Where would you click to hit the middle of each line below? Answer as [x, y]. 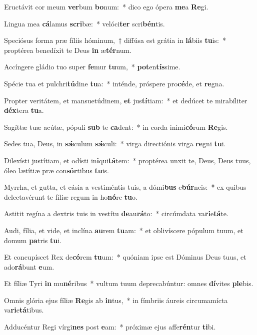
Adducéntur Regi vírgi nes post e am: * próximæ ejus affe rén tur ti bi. [110, 327]
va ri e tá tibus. [24, 310]
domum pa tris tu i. [33, 240]
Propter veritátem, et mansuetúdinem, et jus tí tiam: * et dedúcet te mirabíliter [126, 100]
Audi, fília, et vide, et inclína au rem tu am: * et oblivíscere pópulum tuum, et [124, 230]
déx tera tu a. [24, 110]
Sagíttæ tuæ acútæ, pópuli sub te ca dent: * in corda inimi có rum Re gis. [116, 127]
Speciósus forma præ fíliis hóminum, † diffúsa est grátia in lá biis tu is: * [115, 40]
